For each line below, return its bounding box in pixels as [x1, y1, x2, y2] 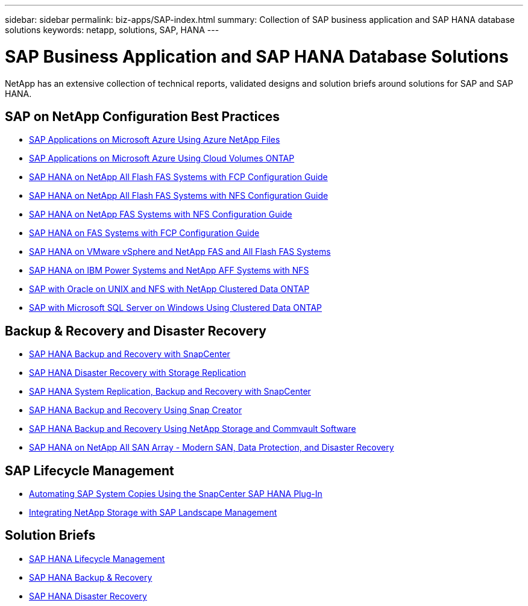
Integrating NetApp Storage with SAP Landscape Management [29, 507, 277, 518]
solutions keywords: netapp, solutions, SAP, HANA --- [5, 25, 219, 35]
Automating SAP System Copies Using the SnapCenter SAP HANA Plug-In [29, 489, 322, 499]
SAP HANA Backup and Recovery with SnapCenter [29, 349, 230, 360]
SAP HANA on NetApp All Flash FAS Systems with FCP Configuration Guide [29, 172, 328, 183]
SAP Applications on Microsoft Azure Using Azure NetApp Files [29, 134, 280, 145]
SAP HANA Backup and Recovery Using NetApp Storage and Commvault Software [29, 423, 356, 434]
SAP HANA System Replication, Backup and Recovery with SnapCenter [29, 386, 311, 397]
